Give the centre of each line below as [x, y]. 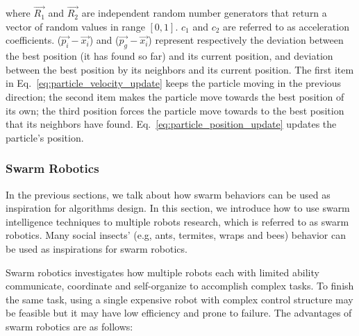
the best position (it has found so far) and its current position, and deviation [169, 56]
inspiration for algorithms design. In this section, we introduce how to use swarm [178, 208]
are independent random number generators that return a [204, 13]
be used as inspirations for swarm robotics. [97, 248]
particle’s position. [45, 137]
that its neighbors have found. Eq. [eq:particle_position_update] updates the [171, 124]
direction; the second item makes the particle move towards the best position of [175, 96]
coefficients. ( [34, 40]
